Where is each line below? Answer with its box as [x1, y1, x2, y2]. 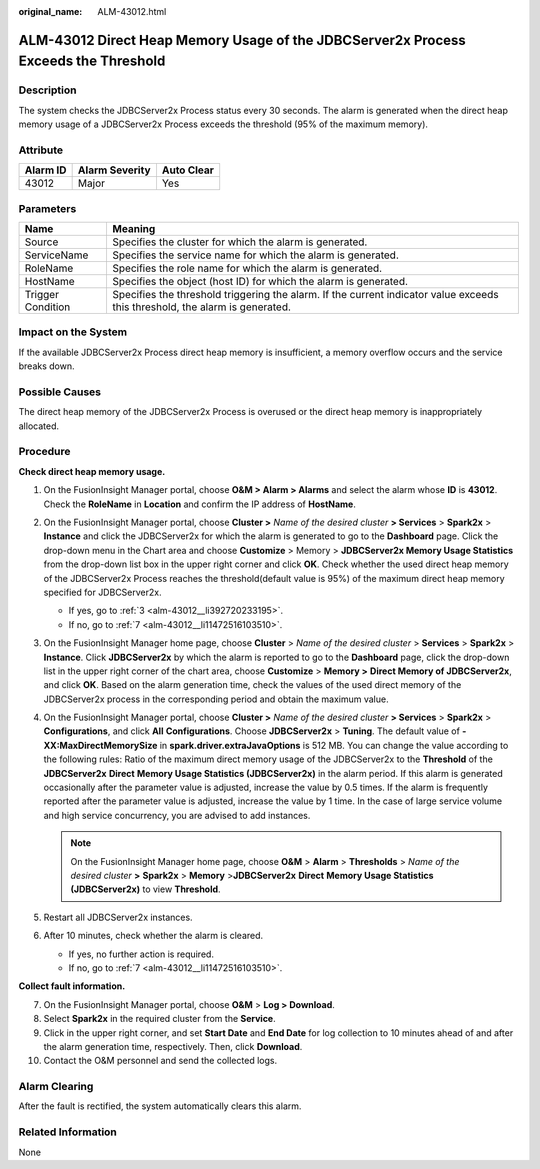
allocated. [18, 420, 60, 432]
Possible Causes [18, 385, 102, 399]
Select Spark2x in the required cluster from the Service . [43, 1013, 277, 1025]
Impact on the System [18, 325, 128, 339]
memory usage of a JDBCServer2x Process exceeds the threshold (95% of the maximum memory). [18, 118, 429, 130]
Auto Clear [161, 163, 215, 177]
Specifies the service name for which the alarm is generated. [112, 248, 400, 262]
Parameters [18, 201, 77, 215]
